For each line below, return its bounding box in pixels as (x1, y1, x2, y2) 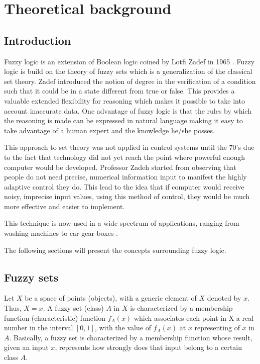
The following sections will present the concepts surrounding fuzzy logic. (4, 244, 226, 255)
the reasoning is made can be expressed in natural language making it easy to (4, 115, 243, 126)
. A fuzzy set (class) (43, 303, 104, 313)
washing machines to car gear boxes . (4, 228, 118, 238)
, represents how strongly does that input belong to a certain (55, 342, 242, 352)
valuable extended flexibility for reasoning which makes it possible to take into (4, 95, 245, 106)
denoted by (207, 293, 241, 303)
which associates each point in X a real (134, 312, 254, 323)
